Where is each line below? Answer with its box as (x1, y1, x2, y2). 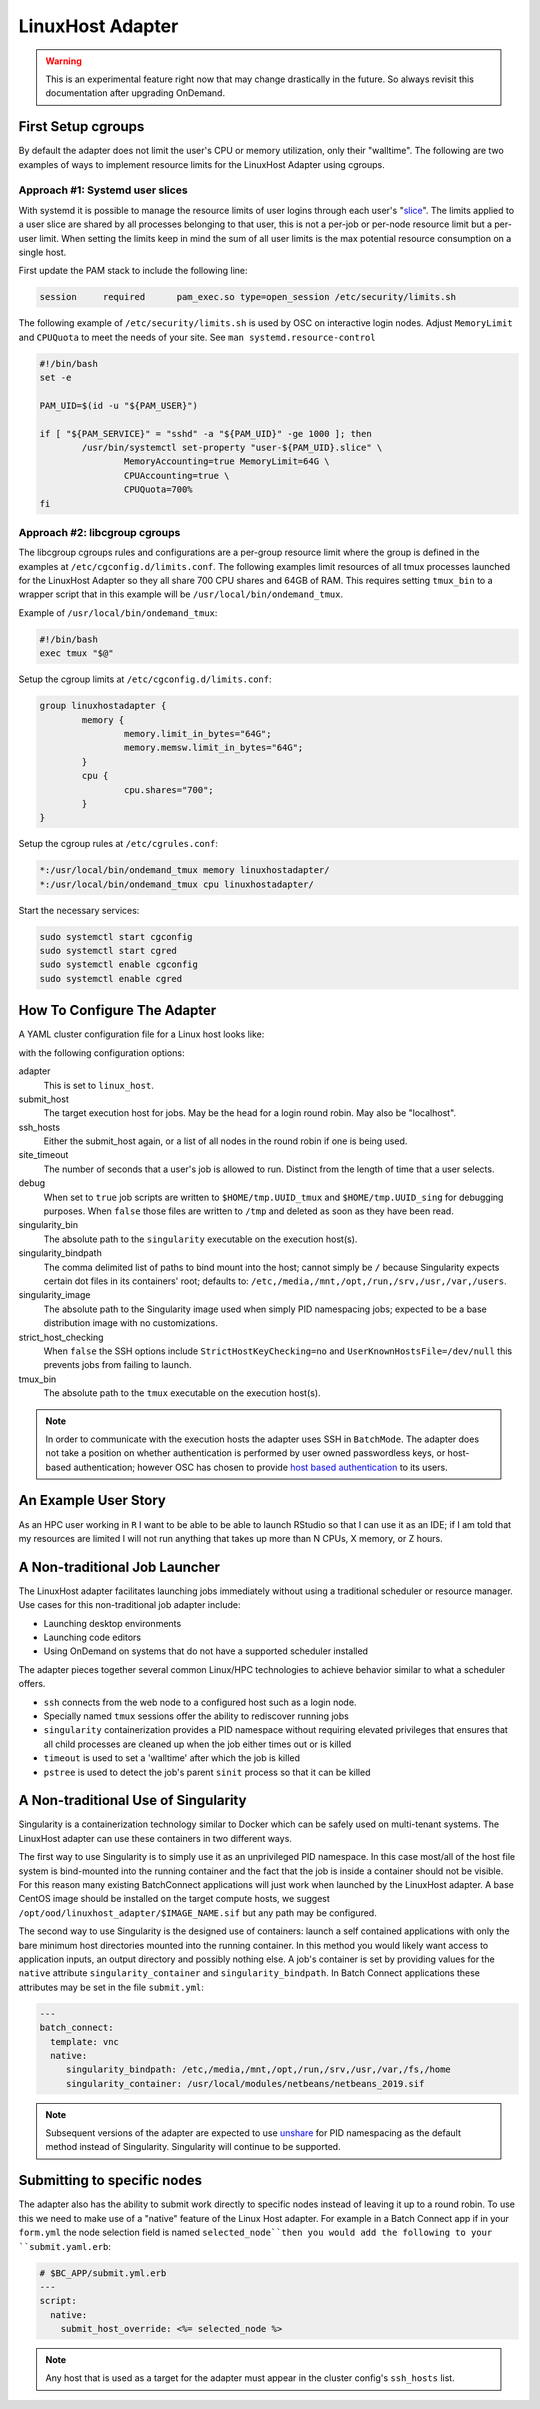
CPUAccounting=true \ (123, 470, 230, 481)
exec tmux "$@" (39, 648, 114, 659)
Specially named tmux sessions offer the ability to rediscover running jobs (43, 1710, 349, 1722)
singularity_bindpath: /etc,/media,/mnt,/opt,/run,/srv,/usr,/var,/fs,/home (65, 2064, 452, 2075)
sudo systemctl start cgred (39, 945, 177, 957)
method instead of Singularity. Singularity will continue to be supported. (45, 2141, 341, 2153)
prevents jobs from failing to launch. (43, 1359, 192, 1371)
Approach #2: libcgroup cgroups (18, 525, 181, 539)
